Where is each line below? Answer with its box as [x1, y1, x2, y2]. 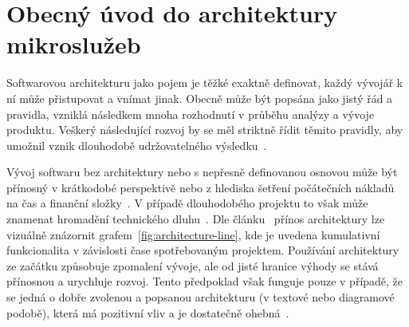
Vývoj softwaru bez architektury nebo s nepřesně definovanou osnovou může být [6, 163, 398, 180]
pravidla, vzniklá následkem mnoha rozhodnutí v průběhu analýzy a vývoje [6, 105, 375, 122]
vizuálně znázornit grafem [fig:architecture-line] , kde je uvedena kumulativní [6, 226, 380, 242]
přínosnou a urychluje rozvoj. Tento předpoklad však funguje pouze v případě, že [6, 273, 403, 290]
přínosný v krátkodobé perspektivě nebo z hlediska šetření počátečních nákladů [6, 179, 395, 195]
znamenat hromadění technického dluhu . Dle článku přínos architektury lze [6, 211, 385, 227]
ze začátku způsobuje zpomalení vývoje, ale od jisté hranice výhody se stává [6, 257, 379, 274]
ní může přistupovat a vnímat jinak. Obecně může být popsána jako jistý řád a [6, 89, 393, 106]
